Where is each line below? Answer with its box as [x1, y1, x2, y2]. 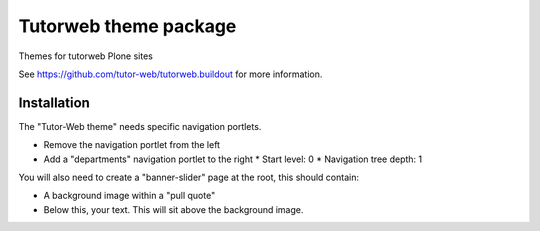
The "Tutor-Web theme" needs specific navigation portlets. [18, 120, 262, 132]
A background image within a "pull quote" [43, 190, 216, 202]
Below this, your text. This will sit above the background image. [43, 203, 304, 215]
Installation [18, 94, 90, 111]
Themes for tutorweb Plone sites [18, 50, 154, 62]
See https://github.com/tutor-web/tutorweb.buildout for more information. [18, 68, 323, 80]
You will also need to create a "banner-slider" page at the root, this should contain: [18, 171, 360, 184]
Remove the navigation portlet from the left [43, 139, 220, 151]
